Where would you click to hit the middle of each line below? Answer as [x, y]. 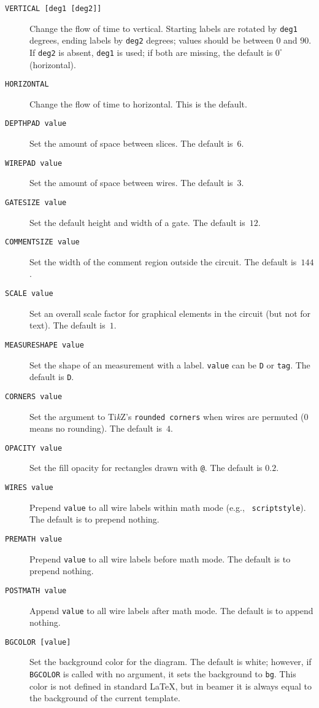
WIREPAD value [34, 163]
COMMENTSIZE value [42, 242]
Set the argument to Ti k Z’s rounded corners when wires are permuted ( [167, 416]
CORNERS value [34, 396]
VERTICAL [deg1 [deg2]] [53, 9]
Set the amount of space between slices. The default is [131, 143]
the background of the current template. [105, 698]
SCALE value [29, 294]
